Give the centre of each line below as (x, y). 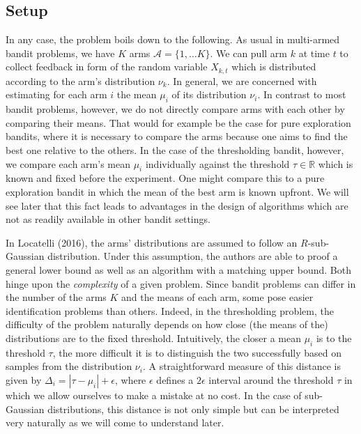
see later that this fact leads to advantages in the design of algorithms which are (177, 205)
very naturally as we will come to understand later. (115, 423)
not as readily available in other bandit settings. (108, 219)
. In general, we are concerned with (242, 80)
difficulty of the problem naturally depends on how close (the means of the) (167, 324)
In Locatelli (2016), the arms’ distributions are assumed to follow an (152, 242)
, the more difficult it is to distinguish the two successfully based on (197, 352)
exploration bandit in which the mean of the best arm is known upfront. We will (177, 192)
